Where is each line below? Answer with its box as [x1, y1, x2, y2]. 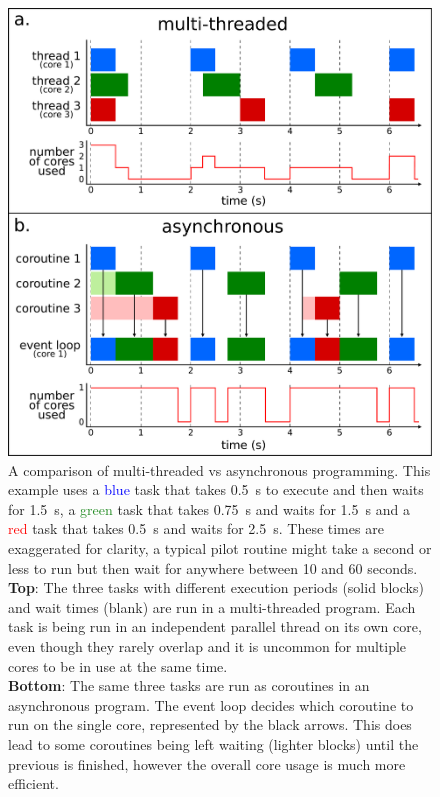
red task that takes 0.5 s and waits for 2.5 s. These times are [8, 518, 384, 539]
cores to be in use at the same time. [8, 655, 228, 676]
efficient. [8, 773, 59, 794]
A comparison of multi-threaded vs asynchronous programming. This [8, 459, 431, 480]
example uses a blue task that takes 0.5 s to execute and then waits [8, 479, 424, 500]
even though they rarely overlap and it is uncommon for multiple [8, 636, 407, 656]
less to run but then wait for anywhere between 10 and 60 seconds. [8, 557, 418, 578]
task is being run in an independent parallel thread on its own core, [8, 616, 422, 637]
